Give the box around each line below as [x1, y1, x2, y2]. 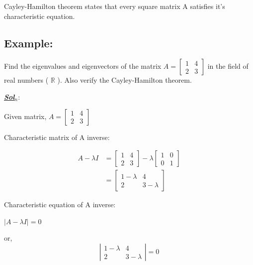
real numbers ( [4, 75, 49, 85]
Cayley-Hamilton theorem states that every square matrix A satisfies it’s [4, 1, 225, 11]
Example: [4, 35, 53, 50]
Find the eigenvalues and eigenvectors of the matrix [4, 61, 162, 71]
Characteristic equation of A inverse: [4, 199, 116, 210]
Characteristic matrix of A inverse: [4, 132, 110, 142]
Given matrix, [4, 111, 47, 121]
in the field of [207, 61, 249, 71]
